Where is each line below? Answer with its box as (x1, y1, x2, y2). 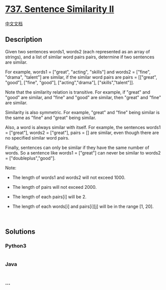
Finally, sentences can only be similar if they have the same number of (5, 145, 150, 150)
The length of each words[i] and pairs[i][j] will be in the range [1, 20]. (12, 203, 154, 209)
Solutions (5, 228, 36, 236)
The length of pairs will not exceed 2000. (12, 184, 97, 190)
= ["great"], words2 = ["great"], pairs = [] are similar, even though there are (5, 130, 159, 136)
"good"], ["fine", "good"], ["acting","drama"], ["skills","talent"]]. (5, 79, 134, 85)
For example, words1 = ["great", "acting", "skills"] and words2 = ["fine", (5, 69, 151, 75)
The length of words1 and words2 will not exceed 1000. (12, 174, 126, 180)
